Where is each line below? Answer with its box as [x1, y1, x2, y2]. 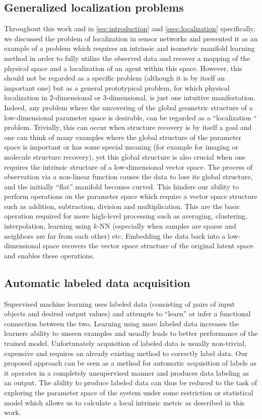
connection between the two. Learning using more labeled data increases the [4, 318, 239, 328]
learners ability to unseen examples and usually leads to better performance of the [4, 328, 258, 338]
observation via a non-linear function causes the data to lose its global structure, [4, 171, 253, 182]
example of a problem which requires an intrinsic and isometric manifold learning [4, 43, 255, 53]
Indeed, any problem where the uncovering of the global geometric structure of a [4, 102, 253, 112]
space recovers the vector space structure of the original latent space [43, 240, 253, 251]
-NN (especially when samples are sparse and [97, 221, 236, 231]
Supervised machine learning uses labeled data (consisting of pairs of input [4, 298, 235, 309]
